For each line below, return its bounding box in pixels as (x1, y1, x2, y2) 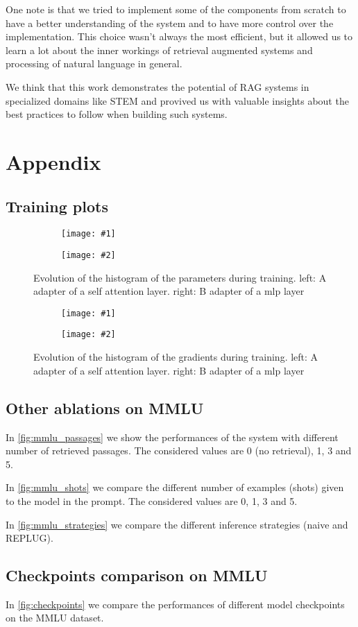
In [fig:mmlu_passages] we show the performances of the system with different (6, 429, 339, 444)
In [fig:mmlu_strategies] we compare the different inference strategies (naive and (6, 517, 348, 531)
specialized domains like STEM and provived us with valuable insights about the (6, 93, 349, 108)
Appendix (6, 147, 101, 175)
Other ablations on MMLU (6, 397, 204, 418)
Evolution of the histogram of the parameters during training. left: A (33, 270, 327, 284)
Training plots (6, 195, 108, 216)
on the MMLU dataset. (6, 610, 104, 625)
